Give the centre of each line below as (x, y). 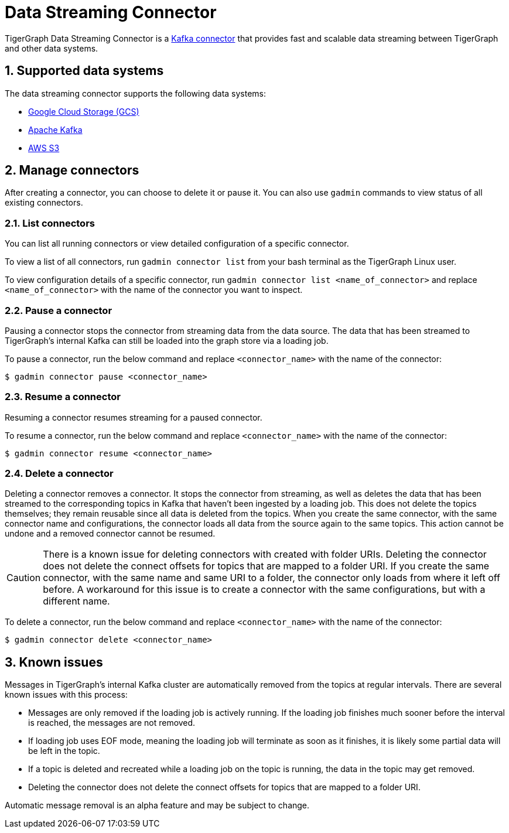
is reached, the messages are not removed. (112, 723)
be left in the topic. (64, 751)
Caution (24, 578)
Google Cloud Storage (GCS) (84, 111)
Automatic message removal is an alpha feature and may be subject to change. (157, 805)
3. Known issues (54, 662)
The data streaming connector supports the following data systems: (136, 93)
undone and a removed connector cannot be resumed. (110, 534)
